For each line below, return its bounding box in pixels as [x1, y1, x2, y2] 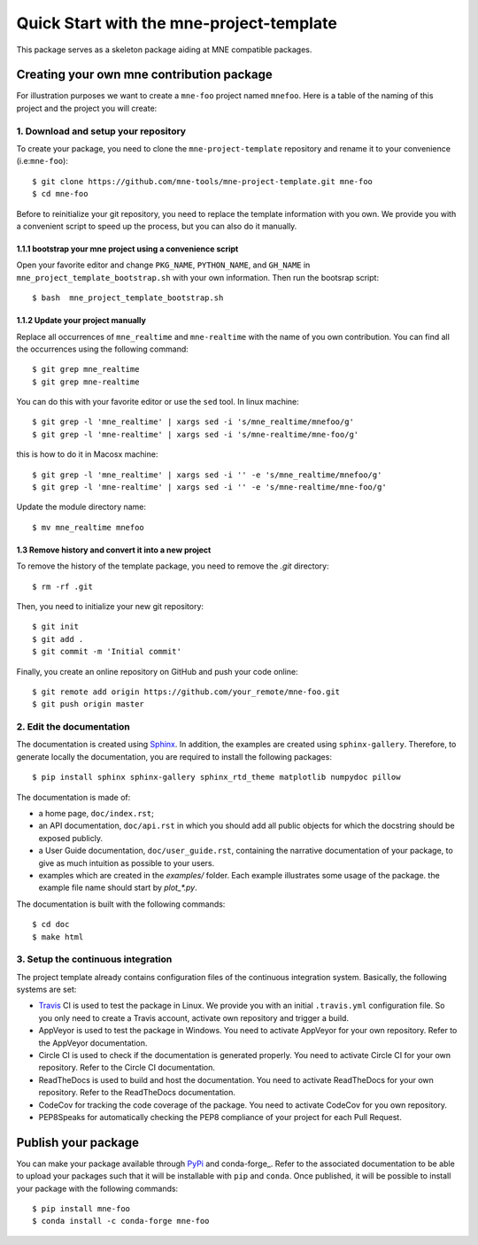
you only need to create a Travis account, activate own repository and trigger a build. [38, 1012, 350, 1023]
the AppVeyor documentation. [38, 1037, 148, 1048]
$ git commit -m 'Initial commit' [32, 646, 181, 657]
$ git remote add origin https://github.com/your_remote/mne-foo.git [32, 686, 341, 697]
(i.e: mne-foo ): [16, 156, 68, 166]
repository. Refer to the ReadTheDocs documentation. [38, 1087, 236, 1098]
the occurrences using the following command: [16, 344, 189, 354]
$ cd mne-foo [32, 189, 89, 199]
